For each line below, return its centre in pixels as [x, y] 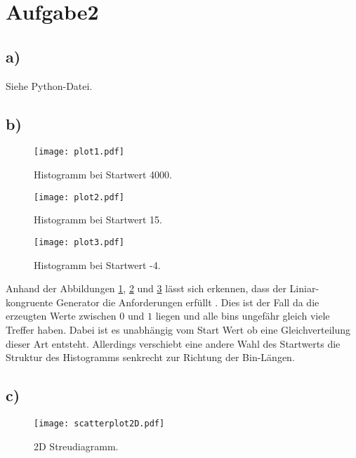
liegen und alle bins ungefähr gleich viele [243, 316]
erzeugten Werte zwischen [61, 316]
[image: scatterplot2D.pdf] [99, 423]
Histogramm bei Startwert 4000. [103, 175]
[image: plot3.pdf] [79, 242]
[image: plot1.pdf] [79, 152]
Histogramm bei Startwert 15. [98, 220]
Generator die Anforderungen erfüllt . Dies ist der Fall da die [187, 302]
